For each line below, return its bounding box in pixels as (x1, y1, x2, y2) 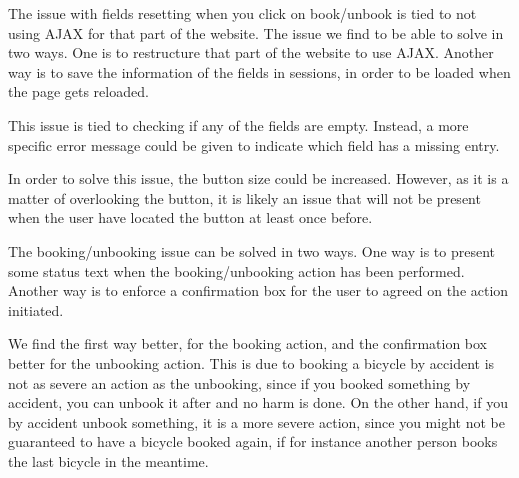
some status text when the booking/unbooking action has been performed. (8, 260, 465, 281)
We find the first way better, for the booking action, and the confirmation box (8, 333, 488, 354)
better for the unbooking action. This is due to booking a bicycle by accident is (8, 352, 495, 373)
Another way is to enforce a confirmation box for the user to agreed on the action (8, 280, 509, 301)
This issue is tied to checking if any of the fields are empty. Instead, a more (8, 114, 469, 135)
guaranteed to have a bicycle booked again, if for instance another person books (8, 431, 498, 452)
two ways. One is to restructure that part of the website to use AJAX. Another (8, 42, 494, 63)
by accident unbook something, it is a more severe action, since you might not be (8, 411, 505, 432)
